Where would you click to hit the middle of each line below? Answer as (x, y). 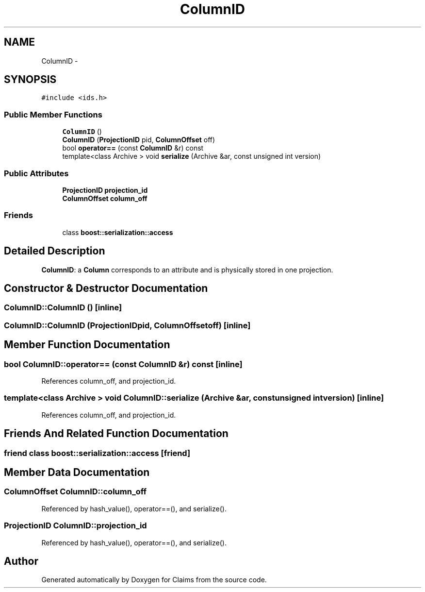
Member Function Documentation (87, 345)
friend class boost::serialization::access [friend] (97, 453)
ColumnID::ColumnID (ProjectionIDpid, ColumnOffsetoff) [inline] (127, 325)
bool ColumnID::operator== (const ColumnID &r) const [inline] (123, 364)
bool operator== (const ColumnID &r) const (133, 148)
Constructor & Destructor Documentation (106, 288)
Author (21, 561)
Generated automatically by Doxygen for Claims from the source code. (154, 580)
